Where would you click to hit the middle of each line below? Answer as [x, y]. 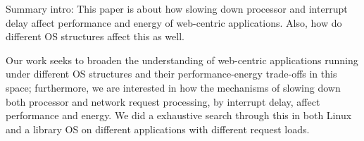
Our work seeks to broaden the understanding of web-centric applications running [182, 60]
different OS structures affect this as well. [95, 36]
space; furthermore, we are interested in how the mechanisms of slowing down [173, 87]
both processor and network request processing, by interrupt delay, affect [163, 101]
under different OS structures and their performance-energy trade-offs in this [171, 74]
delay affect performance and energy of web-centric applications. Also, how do [174, 22]
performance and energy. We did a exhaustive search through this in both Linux [179, 115]
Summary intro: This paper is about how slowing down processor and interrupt [177, 8]
